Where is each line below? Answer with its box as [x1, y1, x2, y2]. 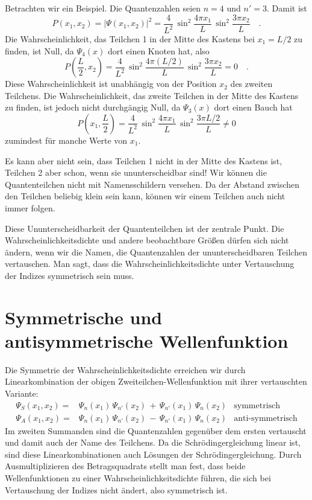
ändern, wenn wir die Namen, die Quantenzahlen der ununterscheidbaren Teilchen [5, 245, 307, 258]
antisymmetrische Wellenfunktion [5, 328, 289, 353]
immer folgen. [5, 201, 55, 214]
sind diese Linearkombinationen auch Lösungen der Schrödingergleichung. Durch [5, 447, 302, 460]
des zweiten [230, 77, 273, 90]
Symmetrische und [5, 304, 163, 329]
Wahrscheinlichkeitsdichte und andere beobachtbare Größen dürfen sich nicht [5, 234, 289, 246]
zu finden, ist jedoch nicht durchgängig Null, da [5, 101, 181, 114]
